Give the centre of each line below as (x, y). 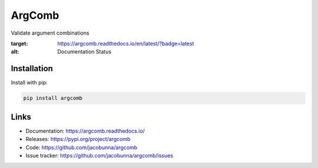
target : (19, 43)
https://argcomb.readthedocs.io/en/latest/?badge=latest (126, 43)
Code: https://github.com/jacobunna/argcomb (82, 147)
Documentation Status (85, 52)
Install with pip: (29, 83)
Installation (32, 68)
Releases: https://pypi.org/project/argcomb (78, 139)
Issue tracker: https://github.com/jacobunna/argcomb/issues (100, 155)
